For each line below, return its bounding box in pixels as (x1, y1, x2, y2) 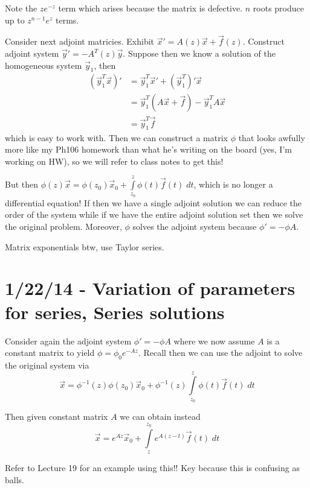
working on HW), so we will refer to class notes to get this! (5, 154, 224, 167)
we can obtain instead (120, 410, 201, 423)
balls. (5, 473, 24, 486)
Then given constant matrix (5, 410, 108, 423)
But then (5, 178, 39, 191)
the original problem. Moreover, (5, 220, 122, 233)
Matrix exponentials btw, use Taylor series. (5, 240, 164, 253)
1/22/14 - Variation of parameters (5, 276, 295, 300)
